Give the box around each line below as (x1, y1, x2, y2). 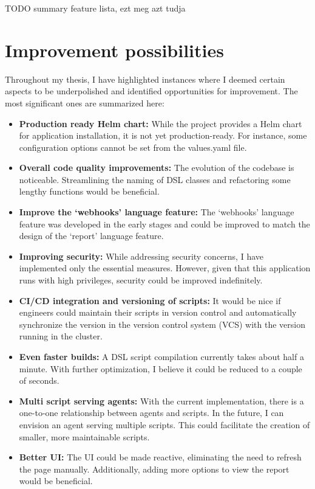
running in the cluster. (19, 330, 103, 342)
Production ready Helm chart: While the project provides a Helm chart (19, 117, 302, 130)
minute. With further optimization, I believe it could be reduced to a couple (19, 362, 302, 375)
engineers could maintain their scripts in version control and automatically (19, 306, 297, 319)
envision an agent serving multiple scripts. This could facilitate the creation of (19, 418, 310, 431)
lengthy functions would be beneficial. (19, 185, 160, 198)
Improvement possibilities (5, 37, 224, 62)
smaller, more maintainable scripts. (19, 430, 150, 443)
